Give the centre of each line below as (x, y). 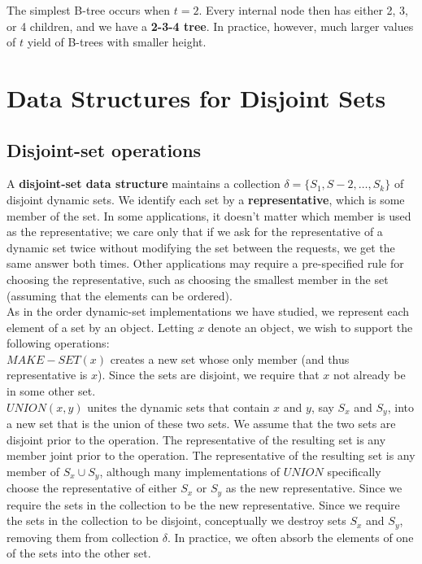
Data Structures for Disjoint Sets (196, 97)
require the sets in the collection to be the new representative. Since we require (203, 504)
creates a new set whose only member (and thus (230, 359)
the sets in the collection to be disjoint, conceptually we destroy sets (176, 520)
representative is (47, 375)
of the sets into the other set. (79, 553)
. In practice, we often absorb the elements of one (291, 537)
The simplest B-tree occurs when (89, 10)
